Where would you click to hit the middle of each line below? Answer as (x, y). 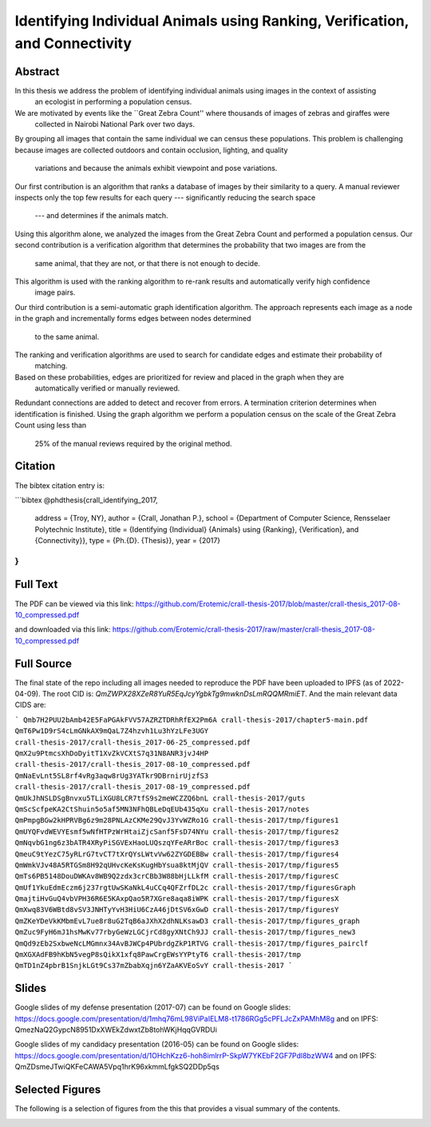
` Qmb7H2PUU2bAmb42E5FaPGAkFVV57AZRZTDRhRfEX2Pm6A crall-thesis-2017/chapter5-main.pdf (192, 720)
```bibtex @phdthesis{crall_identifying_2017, (87, 500)
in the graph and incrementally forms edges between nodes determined (133, 319)
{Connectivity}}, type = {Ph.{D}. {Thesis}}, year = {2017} (128, 541)
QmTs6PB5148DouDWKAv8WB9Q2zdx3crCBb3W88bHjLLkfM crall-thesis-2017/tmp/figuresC (177, 876)
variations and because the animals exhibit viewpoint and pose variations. (156, 169)
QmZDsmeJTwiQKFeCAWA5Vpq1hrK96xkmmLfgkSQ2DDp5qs (117, 1067)
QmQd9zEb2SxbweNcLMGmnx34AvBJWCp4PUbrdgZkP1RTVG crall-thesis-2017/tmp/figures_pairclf (192, 943)
